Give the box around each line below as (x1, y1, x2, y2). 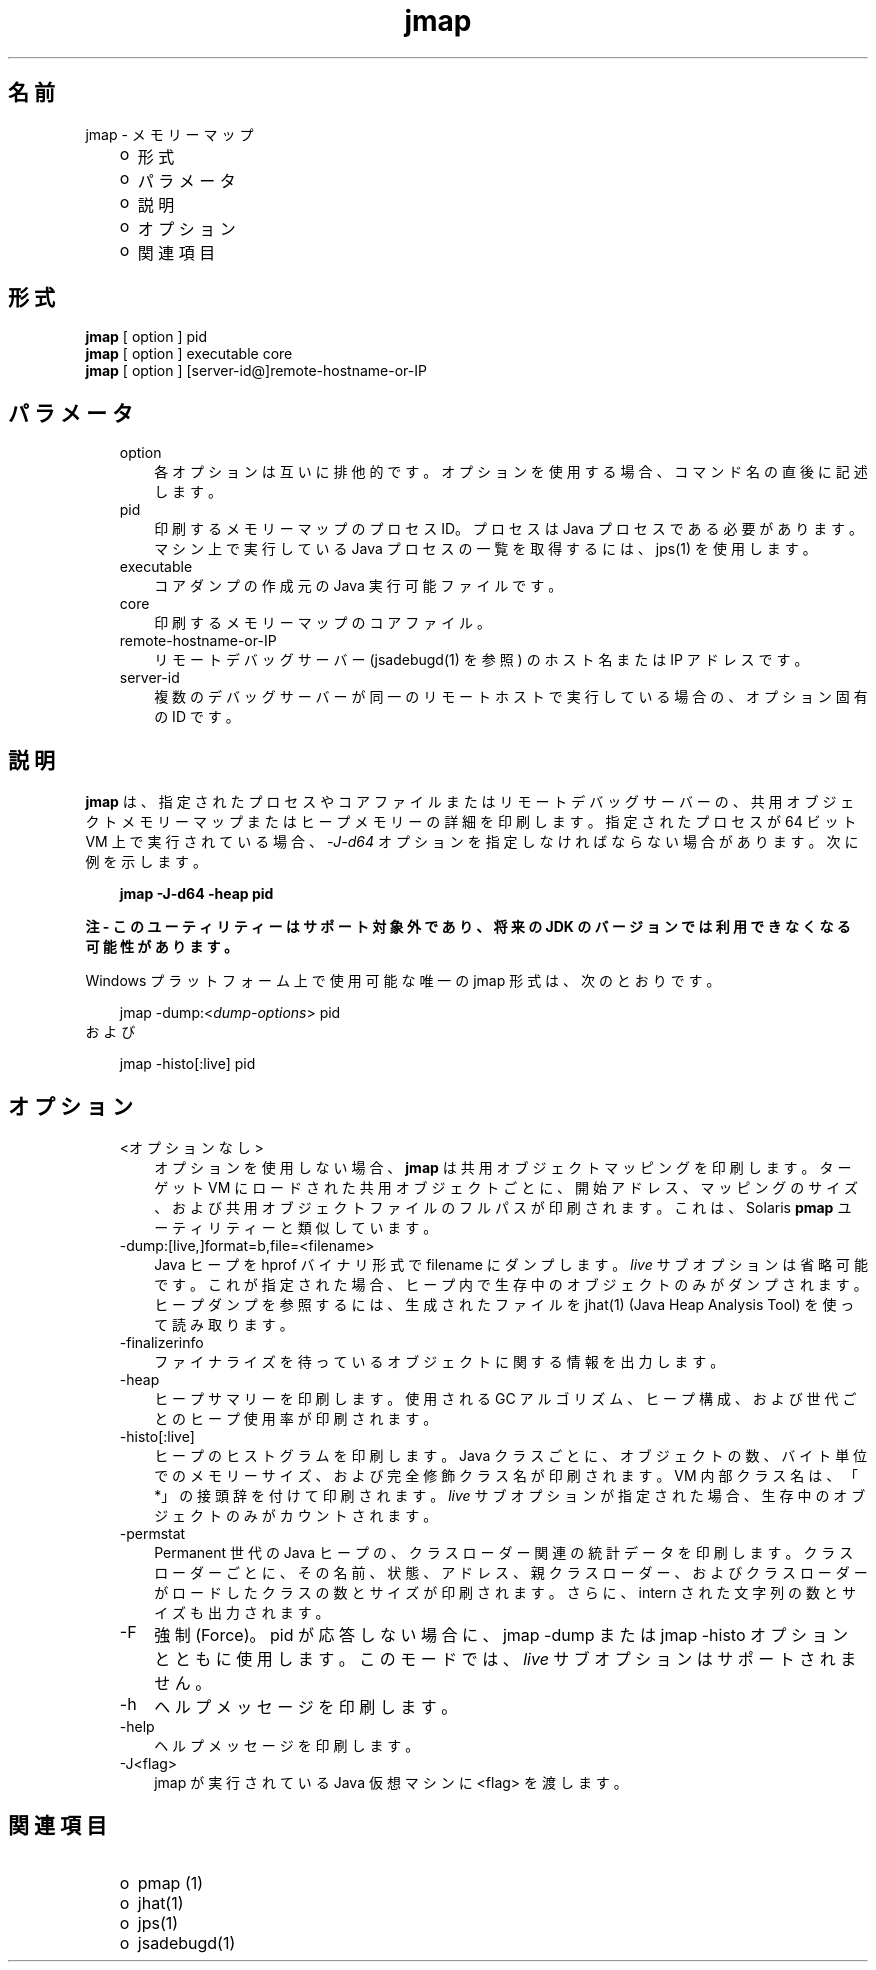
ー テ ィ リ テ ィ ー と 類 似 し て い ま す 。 (154, 1218, 438, 1236)
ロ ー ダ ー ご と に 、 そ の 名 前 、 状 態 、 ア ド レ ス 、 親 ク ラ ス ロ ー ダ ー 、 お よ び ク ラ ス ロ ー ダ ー (154, 1563, 868, 1581)
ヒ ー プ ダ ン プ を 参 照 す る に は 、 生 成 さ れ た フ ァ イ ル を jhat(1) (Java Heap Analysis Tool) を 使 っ (154, 1295, 855, 1313)
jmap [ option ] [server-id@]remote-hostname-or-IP (85, 362, 427, 380)
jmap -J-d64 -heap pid (119, 885, 274, 903)
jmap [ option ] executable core (85, 345, 293, 363)
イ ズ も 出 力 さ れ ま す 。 (154, 1603, 330, 1621)
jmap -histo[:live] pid (119, 1055, 256, 1073)
